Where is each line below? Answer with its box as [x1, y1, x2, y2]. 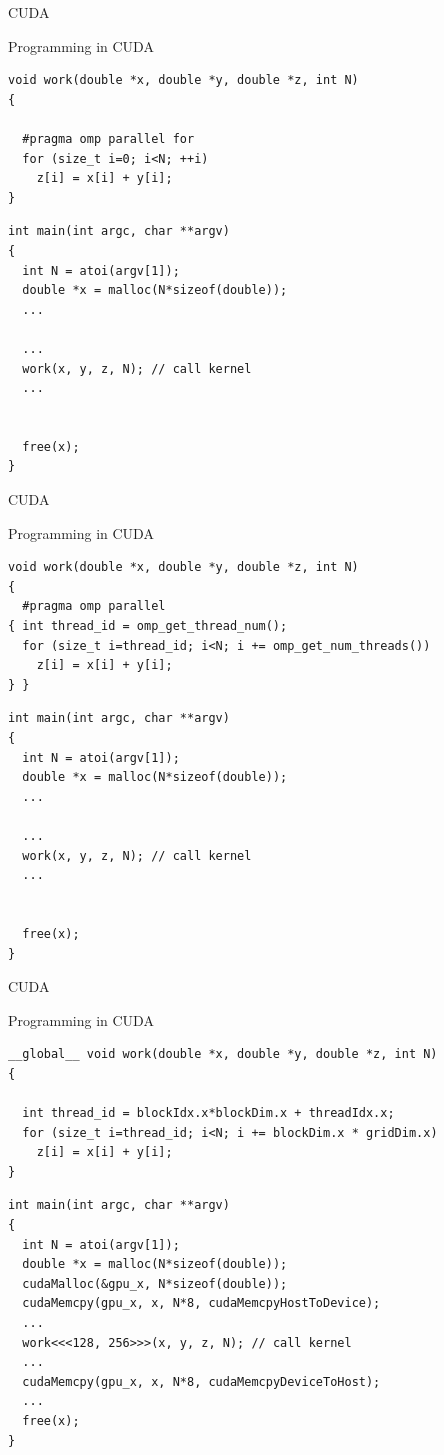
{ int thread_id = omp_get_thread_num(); [8, 619, 288, 634]
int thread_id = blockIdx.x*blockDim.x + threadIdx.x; [22, 1106, 395, 1121]
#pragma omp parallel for [22, 131, 195, 146]
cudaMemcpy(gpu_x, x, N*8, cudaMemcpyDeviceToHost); [22, 1374, 381, 1389]
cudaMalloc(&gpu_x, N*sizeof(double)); [22, 1276, 288, 1291]
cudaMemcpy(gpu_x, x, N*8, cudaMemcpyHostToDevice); [22, 1296, 381, 1311]
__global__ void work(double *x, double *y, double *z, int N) [8, 1047, 438, 1062]
